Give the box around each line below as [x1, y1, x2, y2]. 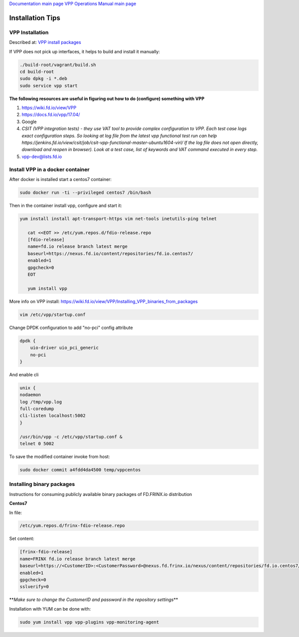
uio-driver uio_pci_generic [30, 345, 99, 351]
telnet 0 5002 [19, 441, 54, 447]
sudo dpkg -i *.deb [19, 76, 67, 82]
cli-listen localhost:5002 [19, 413, 86, 419]
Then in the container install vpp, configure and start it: [9, 202, 122, 208]
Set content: [9, 536, 34, 542]
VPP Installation [9, 29, 49, 36]
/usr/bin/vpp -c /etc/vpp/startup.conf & [19, 434, 123, 440]
